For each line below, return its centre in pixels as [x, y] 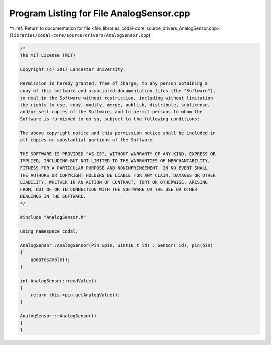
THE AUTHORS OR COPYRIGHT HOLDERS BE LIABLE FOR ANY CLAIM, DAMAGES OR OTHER [118, 175]
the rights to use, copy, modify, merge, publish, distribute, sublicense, [115, 105]
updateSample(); [50, 260]
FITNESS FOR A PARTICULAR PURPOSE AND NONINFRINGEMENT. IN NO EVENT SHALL [114, 168]
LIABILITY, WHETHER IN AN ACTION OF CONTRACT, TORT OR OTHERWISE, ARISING [114, 182]
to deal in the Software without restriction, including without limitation [116, 98]
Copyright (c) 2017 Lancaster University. [73, 70]
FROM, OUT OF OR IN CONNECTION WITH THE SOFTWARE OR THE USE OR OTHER [109, 189]
